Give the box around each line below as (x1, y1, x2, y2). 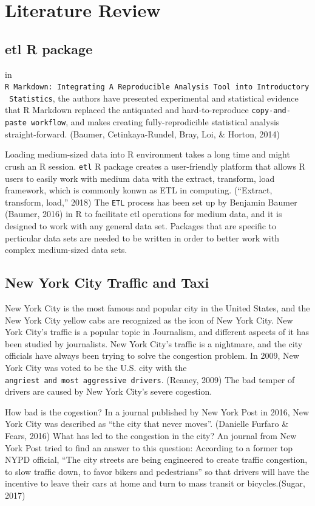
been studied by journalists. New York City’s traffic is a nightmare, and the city (5, 337, 303, 350)
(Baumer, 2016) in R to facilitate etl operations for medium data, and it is (5, 207, 282, 220)
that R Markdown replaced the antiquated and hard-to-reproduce (5, 103, 249, 116)
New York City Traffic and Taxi (5, 273, 209, 292)
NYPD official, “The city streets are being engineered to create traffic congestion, (5, 453, 308, 466)
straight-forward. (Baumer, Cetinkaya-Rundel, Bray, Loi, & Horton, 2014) (5, 127, 280, 140)
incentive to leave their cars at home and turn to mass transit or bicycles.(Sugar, (5, 477, 305, 490)
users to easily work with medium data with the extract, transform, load (5, 172, 275, 184)
